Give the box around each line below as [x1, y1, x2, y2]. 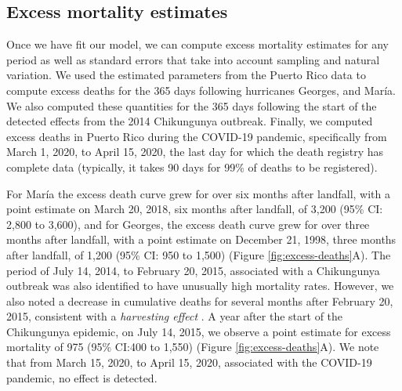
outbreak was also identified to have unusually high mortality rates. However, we [6, 277, 394, 294]
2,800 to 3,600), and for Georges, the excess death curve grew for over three [6, 215, 370, 232]
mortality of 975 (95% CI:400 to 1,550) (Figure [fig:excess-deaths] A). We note [6, 339, 379, 355]
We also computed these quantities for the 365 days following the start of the [6, 97, 377, 114]
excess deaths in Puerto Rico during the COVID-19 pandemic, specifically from [6, 128, 387, 144]
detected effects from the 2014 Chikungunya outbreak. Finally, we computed [6, 113, 373, 129]
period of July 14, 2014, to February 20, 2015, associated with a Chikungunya [6, 262, 380, 278]
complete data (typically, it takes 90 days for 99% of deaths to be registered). [6, 158, 378, 175]
